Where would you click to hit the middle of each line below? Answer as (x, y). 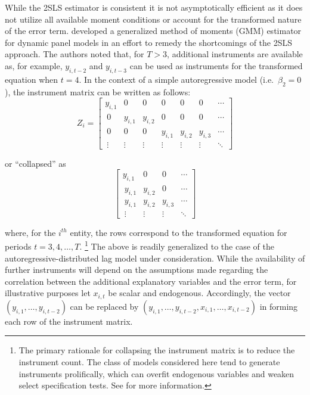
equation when (32, 79)
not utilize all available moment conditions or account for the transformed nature (153, 19)
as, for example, (34, 65)
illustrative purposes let (48, 293)
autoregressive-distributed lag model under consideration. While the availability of (155, 258)
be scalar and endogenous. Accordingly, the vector (199, 293)
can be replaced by (104, 306)
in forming (279, 306)
